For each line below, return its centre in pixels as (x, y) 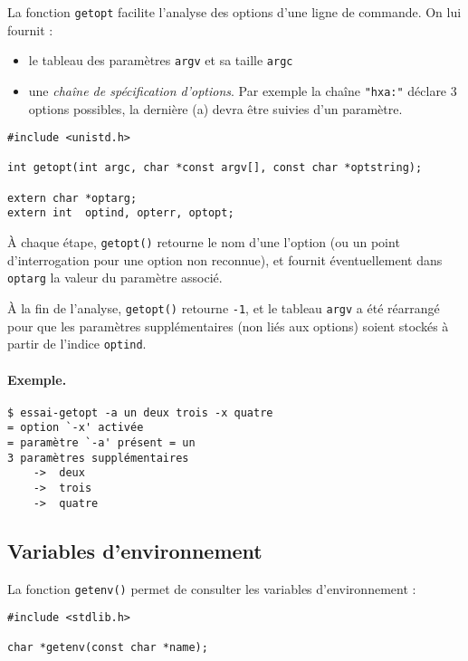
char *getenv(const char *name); (108, 648)
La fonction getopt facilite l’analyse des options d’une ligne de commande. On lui (234, 12)
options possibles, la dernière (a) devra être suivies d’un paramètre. (215, 108)
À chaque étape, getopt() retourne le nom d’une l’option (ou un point (204, 242)
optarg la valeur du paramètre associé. (115, 278)
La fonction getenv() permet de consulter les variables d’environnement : (212, 588)
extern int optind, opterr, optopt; (121, 213)
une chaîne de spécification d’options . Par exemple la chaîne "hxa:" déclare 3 (243, 90)
